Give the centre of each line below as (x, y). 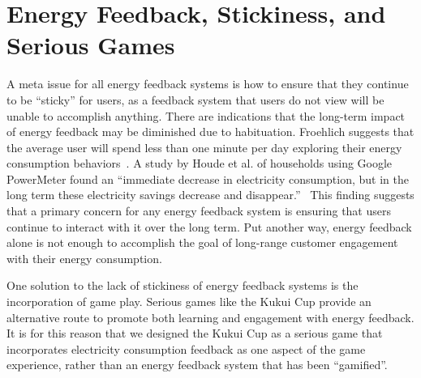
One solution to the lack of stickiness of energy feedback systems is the (183, 285)
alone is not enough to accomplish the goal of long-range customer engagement (202, 242)
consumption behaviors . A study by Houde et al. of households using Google (200, 163)
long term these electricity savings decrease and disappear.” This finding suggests (210, 195)
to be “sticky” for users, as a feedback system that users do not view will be (195, 99)
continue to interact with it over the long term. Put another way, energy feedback (209, 226)
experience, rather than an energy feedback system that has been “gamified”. (197, 365)
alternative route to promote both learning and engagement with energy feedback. (210, 317)
